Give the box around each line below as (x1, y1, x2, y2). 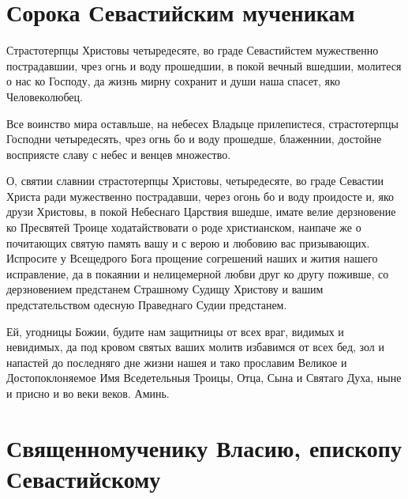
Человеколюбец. (6, 88, 83, 104)
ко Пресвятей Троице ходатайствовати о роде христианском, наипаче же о (6, 219, 361, 236)
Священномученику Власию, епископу (6, 431, 402, 463)
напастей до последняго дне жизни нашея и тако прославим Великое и (6, 353, 347, 370)
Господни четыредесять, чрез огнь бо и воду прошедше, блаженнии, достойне (6, 130, 382, 147)
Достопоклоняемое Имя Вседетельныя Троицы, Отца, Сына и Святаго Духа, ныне (6, 369, 402, 386)
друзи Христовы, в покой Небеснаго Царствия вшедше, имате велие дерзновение (6, 203, 396, 220)
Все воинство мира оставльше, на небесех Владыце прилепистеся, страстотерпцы (6, 115, 399, 131)
